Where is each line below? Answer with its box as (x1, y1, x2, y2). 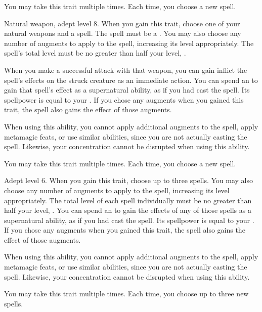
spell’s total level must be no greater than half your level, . (4, 48, 186, 58)
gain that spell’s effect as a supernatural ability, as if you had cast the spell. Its (4, 84, 250, 95)
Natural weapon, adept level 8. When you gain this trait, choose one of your (4, 18, 240, 28)
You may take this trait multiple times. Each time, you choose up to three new (4, 288, 249, 299)
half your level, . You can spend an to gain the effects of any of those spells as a (4, 205, 251, 215)
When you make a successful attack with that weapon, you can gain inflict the (4, 64, 247, 75)
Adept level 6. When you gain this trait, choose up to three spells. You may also (4, 175, 253, 186)
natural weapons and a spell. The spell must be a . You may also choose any (4, 28, 241, 38)
